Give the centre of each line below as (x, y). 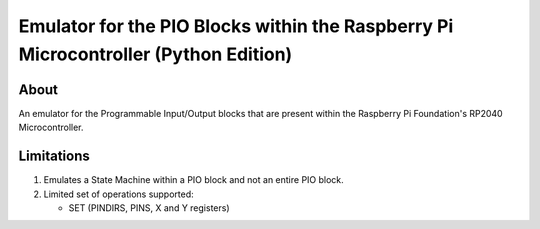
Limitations (54, 156)
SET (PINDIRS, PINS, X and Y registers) (149, 207)
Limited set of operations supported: (118, 194)
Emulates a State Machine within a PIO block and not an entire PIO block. (193, 180)
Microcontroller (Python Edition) (155, 54)
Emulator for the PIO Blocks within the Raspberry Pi (236, 26)
